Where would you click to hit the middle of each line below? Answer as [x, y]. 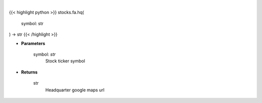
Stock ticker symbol [65, 61]
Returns [29, 72]
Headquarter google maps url [75, 90]
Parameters [33, 43]
